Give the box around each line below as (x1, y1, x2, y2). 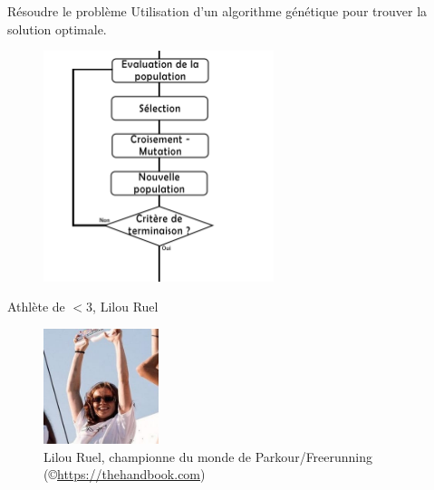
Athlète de (7, 297, 65, 316)
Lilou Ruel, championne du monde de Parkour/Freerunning (43, 447, 373, 466)
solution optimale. (7, 19, 107, 38)
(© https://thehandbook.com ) (43, 465, 206, 484)
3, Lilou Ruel (86, 297, 159, 316)
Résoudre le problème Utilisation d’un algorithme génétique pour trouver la (7, 2, 428, 20)
